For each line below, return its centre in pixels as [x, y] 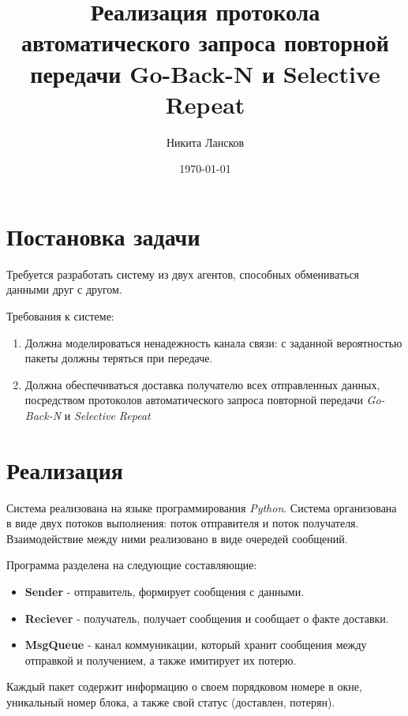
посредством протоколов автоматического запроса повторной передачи [194, 400]
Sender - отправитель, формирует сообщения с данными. [165, 592]
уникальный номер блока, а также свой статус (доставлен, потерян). [171, 702]
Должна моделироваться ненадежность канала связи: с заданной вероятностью [213, 342]
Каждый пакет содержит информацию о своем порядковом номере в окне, [184, 686]
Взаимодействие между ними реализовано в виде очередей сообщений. [177, 538]
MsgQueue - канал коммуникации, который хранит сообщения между [196, 645]
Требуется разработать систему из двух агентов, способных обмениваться [183, 274]
